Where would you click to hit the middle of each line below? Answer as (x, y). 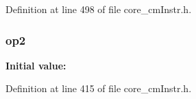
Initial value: (36, 65)
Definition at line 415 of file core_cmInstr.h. (99, 88)
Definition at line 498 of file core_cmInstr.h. (99, 9)
